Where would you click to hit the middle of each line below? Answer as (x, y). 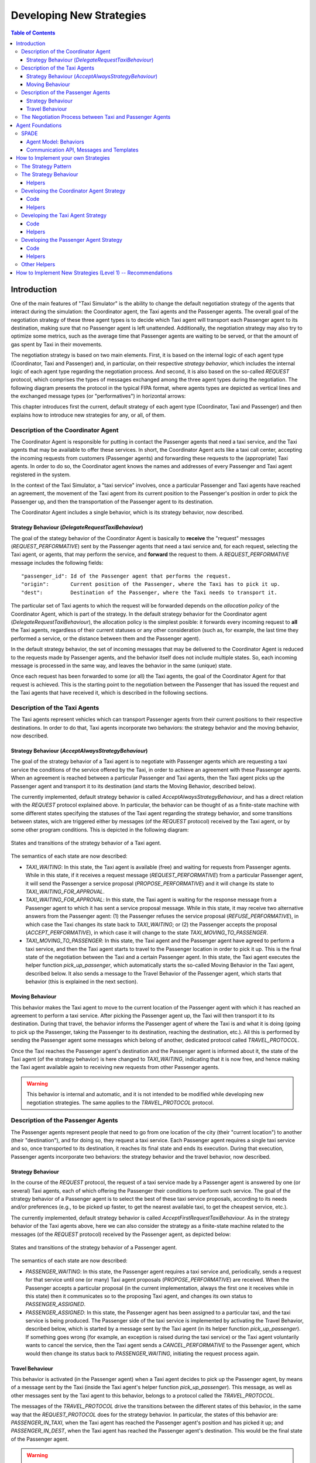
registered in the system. (41, 475)
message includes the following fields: (57, 562)
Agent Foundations (39, 125)
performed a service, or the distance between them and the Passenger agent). (106, 638)
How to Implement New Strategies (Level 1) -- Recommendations (94, 273)
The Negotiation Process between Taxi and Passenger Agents (96, 117)
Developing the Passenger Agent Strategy (72, 240)
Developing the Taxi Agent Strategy (64, 215)
